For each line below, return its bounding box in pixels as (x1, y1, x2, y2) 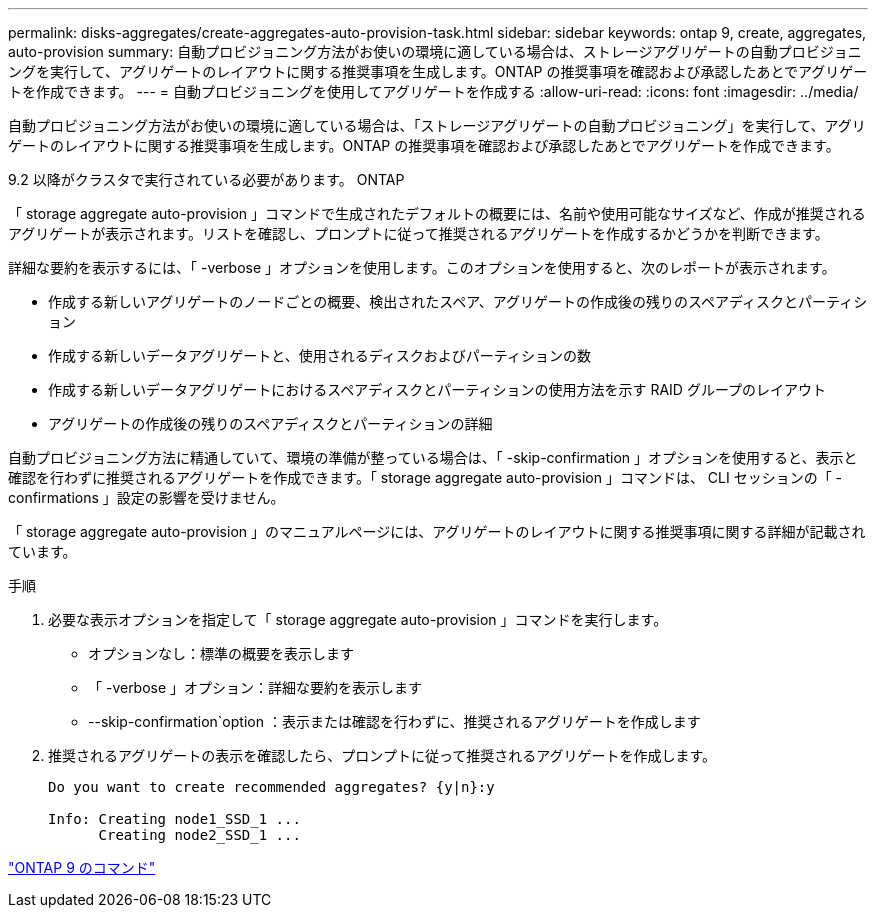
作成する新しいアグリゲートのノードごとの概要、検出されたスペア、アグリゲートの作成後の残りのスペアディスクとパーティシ (48, 293, 868, 310)
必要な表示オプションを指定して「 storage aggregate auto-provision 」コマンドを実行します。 (48, 611, 668, 628)
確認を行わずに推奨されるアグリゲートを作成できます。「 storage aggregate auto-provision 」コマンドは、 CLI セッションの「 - (8, 469, 843, 486)
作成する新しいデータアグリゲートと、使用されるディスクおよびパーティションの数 (48, 347, 591, 364)
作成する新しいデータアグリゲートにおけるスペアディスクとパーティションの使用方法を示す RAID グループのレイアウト (48, 381, 827, 398)
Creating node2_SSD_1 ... (98, 827, 301, 843)
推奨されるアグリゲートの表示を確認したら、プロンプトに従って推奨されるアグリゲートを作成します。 (48, 747, 717, 764)
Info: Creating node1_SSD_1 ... (48, 811, 301, 827)
